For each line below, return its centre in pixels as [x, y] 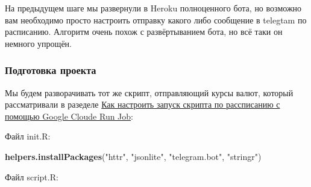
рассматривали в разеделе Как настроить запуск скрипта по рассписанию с [143, 104]
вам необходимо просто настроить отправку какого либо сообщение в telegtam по [156, 20]
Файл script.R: [32, 176]
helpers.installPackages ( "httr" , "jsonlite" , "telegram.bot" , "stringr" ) [133, 156]
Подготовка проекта [51, 70]
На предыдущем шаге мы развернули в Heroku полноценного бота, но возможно [153, 8]
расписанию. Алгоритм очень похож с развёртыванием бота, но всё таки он [144, 32]
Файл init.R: [28, 136]
